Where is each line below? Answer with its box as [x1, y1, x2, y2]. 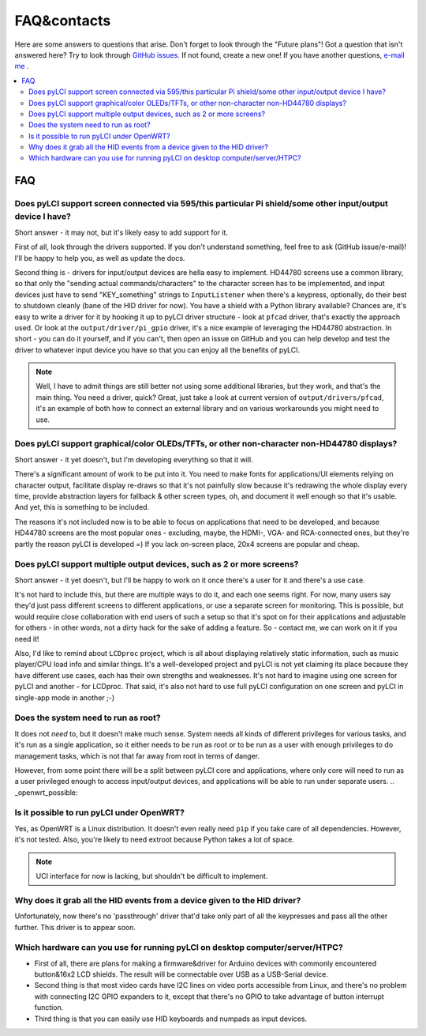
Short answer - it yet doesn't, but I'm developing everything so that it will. [14, 454, 253, 464]
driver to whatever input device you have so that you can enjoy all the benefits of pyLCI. [14, 345, 301, 355]
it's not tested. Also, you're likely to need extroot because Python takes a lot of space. [14, 834, 295, 845]
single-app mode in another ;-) [14, 692, 115, 703]
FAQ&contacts [14, 12, 111, 29]
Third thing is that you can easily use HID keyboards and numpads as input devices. [34, 1014, 308, 1023]
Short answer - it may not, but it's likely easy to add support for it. [14, 228, 229, 237]
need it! [14, 634, 39, 643]
